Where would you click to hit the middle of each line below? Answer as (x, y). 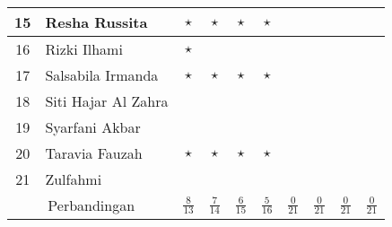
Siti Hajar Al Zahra (107, 101)
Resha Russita (96, 22)
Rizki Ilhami (84, 49)
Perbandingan (91, 205)
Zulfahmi (74, 179)
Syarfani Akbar (93, 127)
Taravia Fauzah (94, 153)
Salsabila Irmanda (102, 75)
